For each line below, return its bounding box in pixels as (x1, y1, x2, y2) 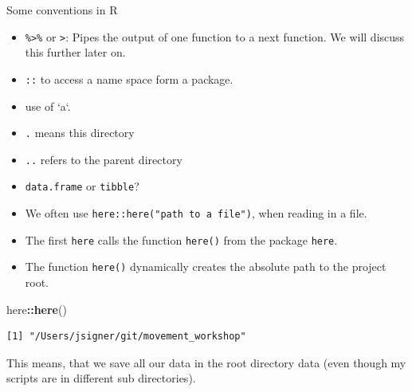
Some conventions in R (6, 2, 118, 18)
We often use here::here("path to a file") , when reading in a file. (25, 205, 367, 221)
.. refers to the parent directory (25, 151, 182, 167)
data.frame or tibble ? (25, 178, 139, 194)
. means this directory (25, 124, 135, 141)
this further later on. (25, 44, 126, 61)
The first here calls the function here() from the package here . (25, 231, 338, 248)
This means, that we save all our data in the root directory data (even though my (6, 354, 406, 370)
